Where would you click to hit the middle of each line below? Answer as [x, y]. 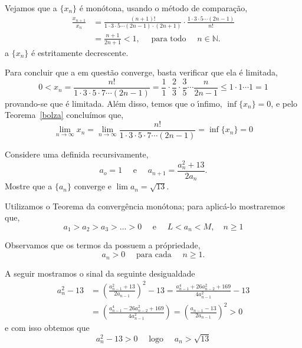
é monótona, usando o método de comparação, [163, 8]
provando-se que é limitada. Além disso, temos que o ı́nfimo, [114, 103]
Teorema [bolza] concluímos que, [64, 115]
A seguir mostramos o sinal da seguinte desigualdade [100, 273]
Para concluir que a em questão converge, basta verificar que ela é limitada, [141, 72]
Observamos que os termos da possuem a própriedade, [103, 245]
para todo [169, 39]
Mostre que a [29, 186]
